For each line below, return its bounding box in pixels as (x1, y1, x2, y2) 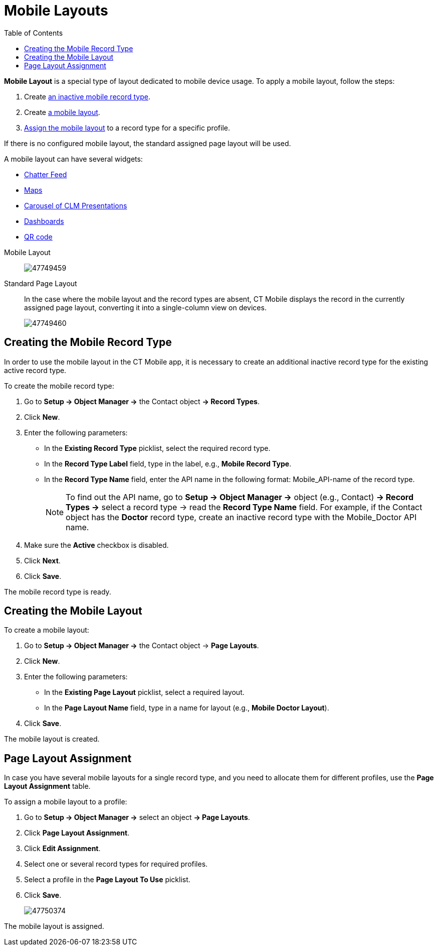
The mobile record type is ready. (4, 587, 111, 596)
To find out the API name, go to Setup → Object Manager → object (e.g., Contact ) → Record (66, 492, 414, 502)
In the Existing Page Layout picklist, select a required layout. (44, 688, 245, 697)
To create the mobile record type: (4, 381, 114, 390)
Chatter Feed (24, 170, 67, 179)
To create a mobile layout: (4, 626, 89, 635)
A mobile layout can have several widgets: (4, 154, 143, 163)
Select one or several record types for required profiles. (24, 860, 208, 869)
